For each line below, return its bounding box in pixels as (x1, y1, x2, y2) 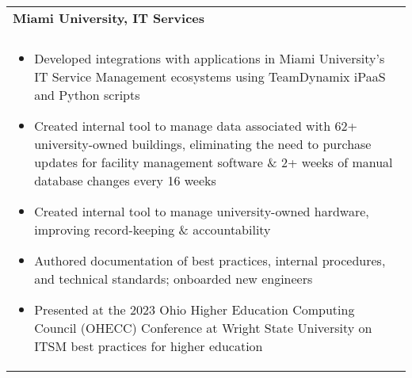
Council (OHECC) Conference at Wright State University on (34, 319, 372, 337)
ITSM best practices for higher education (34, 337, 263, 355)
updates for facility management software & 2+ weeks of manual (34, 153, 393, 171)
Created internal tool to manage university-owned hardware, (34, 202, 369, 220)
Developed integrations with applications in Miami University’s (34, 49, 385, 67)
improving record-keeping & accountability (34, 220, 271, 239)
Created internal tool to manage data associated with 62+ (34, 116, 357, 135)
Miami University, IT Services (13, 9, 205, 27)
